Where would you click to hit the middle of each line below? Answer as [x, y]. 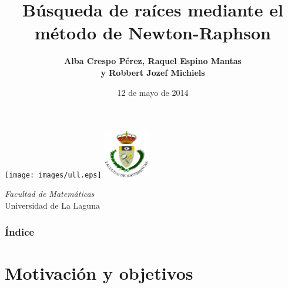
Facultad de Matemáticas [50, 194]
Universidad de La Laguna [52, 205]
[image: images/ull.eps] [53, 175]
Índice [20, 231]
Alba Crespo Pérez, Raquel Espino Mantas [153, 61]
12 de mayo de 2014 [153, 92]
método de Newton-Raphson [153, 33]
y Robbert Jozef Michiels [153, 72]
